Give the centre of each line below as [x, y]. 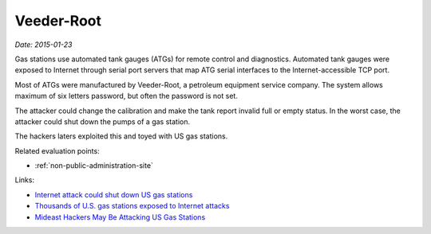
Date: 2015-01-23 [43, 45]
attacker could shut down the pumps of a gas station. [103, 121]
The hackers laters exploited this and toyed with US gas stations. [121, 136]
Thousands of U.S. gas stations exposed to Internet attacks [132, 206]
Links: [25, 180]
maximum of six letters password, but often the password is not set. [127, 96]
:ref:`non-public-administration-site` [94, 166]
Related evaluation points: [57, 150]
